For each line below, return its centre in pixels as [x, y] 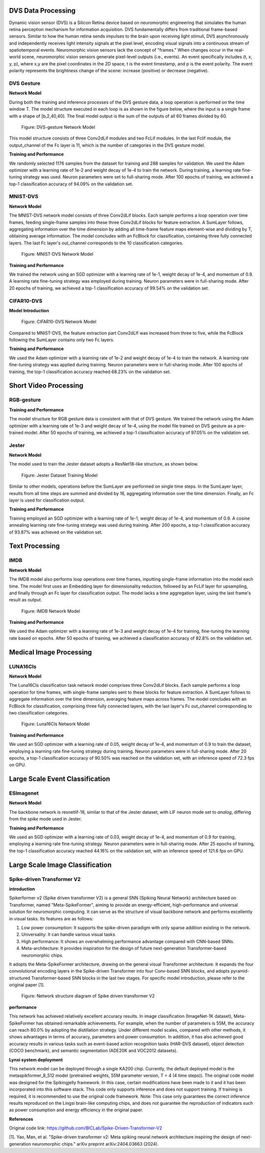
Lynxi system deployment [36, 1060]
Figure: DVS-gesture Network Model [58, 127]
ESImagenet [24, 793]
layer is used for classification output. [47, 500]
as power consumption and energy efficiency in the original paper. [76, 1110]
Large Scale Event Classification [60, 779]
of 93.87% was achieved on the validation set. [56, 532]
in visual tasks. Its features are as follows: [51, 918]
